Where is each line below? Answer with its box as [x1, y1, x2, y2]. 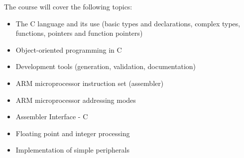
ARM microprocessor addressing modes [15, 94, 136, 105]
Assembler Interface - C [15, 111, 88, 122]
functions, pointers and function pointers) [15, 28, 143, 38]
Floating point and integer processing [15, 128, 130, 138]
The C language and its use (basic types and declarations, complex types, [15, 18, 241, 28]
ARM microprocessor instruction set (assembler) [15, 78, 164, 88]
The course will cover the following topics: [4, 1, 132, 11]
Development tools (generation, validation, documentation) [15, 61, 196, 72]
